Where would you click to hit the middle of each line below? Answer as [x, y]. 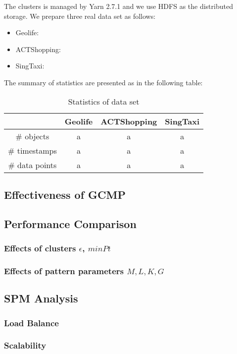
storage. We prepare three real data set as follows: [80, 16]
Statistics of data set [104, 101]
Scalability [25, 345]
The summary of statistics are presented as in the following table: [103, 82]
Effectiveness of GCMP [65, 194]
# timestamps [32, 150]
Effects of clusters [40, 248]
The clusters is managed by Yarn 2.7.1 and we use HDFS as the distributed [118, 6]
